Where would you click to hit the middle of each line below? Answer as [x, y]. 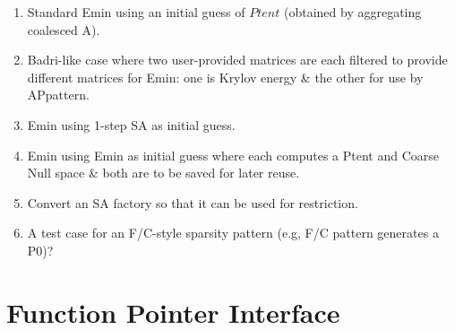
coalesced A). [64, 29]
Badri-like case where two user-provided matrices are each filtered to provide [237, 60]
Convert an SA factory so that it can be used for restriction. [193, 202]
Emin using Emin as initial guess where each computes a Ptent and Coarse [233, 155]
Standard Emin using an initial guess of [136, 12]
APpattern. [58, 95]
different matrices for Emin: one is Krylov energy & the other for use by [225, 77]
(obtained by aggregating [352, 12]
